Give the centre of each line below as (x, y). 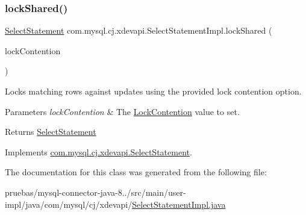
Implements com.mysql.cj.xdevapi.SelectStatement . (98, 151)
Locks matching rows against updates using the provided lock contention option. (153, 91)
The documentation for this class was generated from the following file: (136, 172)
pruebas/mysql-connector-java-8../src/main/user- (95, 192)
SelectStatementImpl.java (179, 204)
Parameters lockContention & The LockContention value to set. (122, 111)
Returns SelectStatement (51, 132)
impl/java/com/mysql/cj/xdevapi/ (69, 204)
